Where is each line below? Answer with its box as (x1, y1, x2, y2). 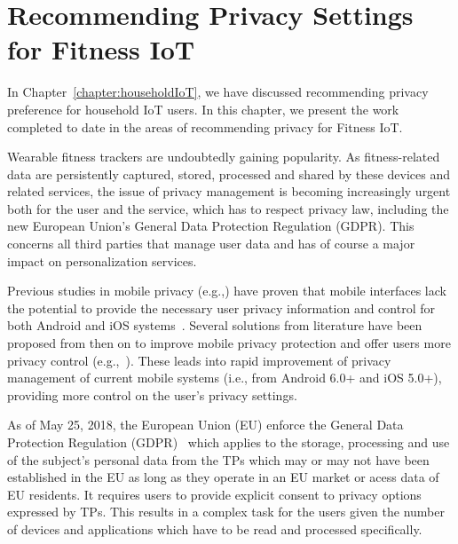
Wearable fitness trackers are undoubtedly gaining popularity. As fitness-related (7, 147, 440, 166)
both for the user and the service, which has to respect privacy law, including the (7, 199, 449, 217)
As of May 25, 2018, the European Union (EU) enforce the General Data (7, 415, 404, 434)
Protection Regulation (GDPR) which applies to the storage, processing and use (7, 433, 450, 451)
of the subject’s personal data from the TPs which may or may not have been (7, 450, 430, 469)
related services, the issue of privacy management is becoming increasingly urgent (7, 182, 451, 201)
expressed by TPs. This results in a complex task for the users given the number (7, 502, 445, 521)
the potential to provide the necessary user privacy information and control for (7, 298, 435, 317)
